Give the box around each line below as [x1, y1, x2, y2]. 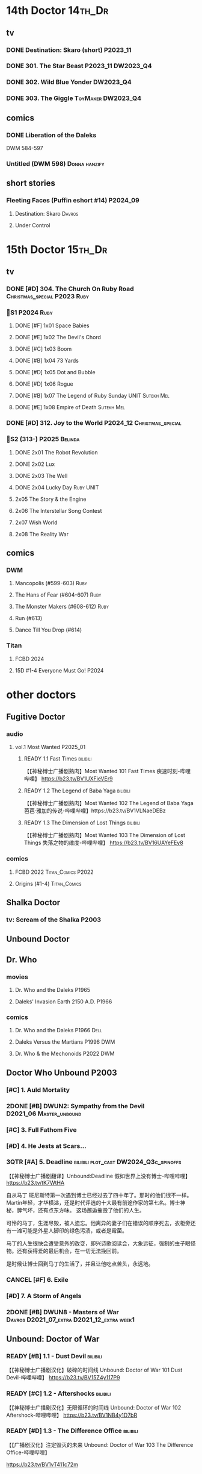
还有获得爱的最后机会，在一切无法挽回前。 [16, 1247, 122, 1254]
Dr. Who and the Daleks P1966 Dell [14, 1027, 102, 1034]
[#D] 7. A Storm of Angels [6, 1291, 82, 1300]
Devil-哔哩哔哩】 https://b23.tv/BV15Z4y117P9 [6, 1374, 120, 1381]
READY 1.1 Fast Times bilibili [23, 755, 92, 762]
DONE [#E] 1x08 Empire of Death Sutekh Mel [14, 404, 125, 411]
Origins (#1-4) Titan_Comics [14, 880, 82, 887]
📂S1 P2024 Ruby [6, 308, 53, 316]
